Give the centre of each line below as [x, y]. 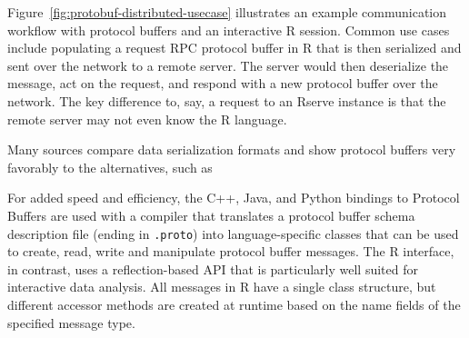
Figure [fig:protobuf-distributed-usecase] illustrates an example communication [227, 12]
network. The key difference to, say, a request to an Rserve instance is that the [227, 100]
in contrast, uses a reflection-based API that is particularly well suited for [213, 268]
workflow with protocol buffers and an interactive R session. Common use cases [229, 30]
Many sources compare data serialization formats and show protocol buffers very [232, 149]
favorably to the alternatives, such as [110, 167]
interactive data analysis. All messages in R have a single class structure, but [222, 287]
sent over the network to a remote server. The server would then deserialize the [228, 65]
